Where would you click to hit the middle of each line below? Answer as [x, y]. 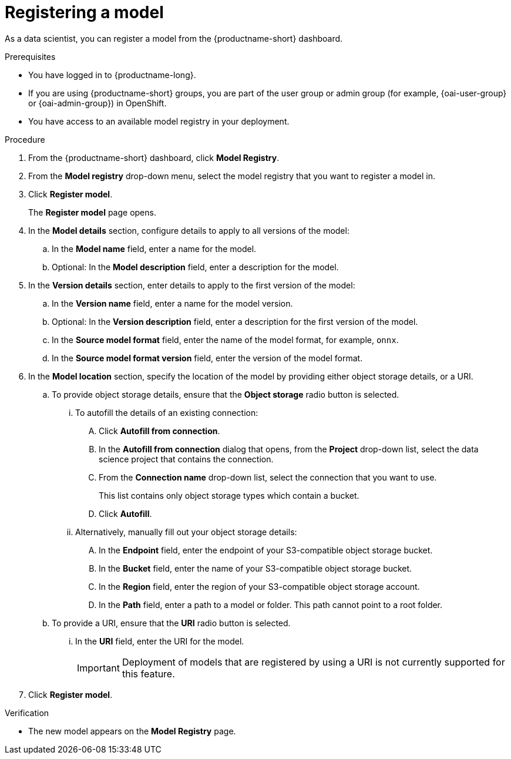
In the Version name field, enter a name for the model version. [172, 303]
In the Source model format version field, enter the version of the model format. [207, 358]
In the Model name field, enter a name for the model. [154, 248]
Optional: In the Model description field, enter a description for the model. [195, 267]
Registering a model [84, 12]
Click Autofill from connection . [159, 431]
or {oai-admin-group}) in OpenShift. [98, 103]
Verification [27, 713]
